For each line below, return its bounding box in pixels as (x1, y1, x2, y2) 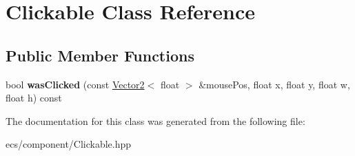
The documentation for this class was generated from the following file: (6, 113, 305, 128)
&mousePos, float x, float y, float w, (199, 77, 350, 91)
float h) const (6, 90, 62, 105)
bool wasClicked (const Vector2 (6, 77, 145, 91)
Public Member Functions (6, 44, 194, 66)
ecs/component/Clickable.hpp (6, 137, 132, 151)
